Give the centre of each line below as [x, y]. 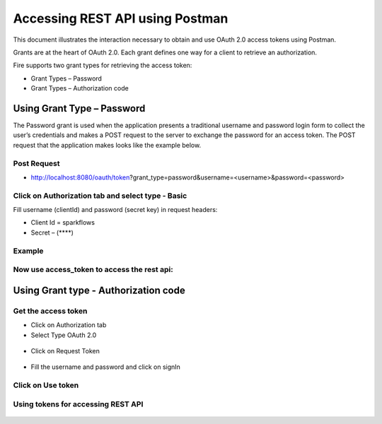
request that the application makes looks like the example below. [107, 145]
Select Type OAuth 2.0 [64, 335]
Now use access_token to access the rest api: [93, 270]
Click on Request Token [65, 351]
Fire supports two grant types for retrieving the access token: [103, 65]
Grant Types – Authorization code [80, 88]
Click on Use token [46, 385]
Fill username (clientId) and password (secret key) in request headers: [115, 210]
